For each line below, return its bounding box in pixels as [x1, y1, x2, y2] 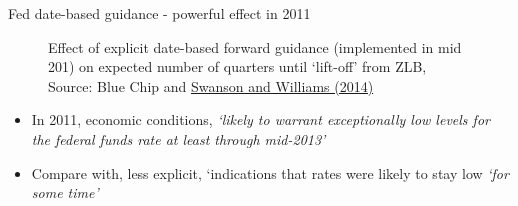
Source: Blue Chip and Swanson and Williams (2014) [48, 75, 374, 96]
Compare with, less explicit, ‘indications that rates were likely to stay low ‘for [31, 162, 509, 183]
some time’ [31, 182, 99, 203]
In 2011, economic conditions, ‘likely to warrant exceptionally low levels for [31, 109, 490, 130]
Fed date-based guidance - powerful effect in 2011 [8, 3, 311, 23]
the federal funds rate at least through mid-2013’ [31, 128, 326, 149]
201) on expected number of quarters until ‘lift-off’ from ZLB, [48, 56, 427, 77]
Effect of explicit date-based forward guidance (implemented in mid [48, 36, 462, 57]
